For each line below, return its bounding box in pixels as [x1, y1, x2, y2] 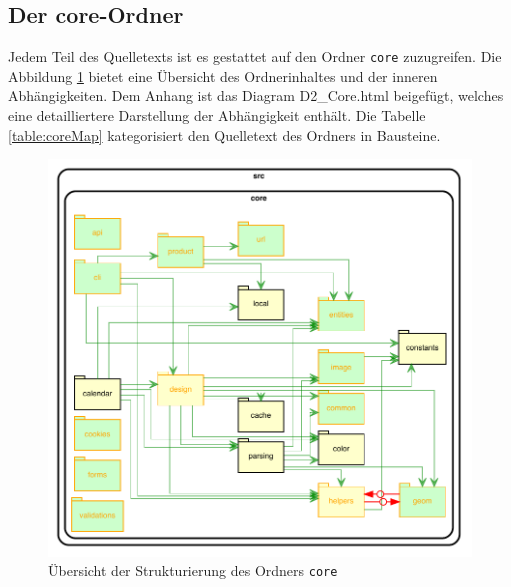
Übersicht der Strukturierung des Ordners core [48, 560, 338, 581]
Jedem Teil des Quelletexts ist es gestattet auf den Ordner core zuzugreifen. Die [8, 46, 502, 67]
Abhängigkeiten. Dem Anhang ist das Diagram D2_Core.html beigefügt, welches [8, 85, 504, 106]
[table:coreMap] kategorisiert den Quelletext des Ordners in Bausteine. [8, 124, 441, 145]
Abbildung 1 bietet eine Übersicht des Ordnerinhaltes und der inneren [8, 65, 438, 86]
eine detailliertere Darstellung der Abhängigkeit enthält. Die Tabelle [8, 105, 426, 126]
